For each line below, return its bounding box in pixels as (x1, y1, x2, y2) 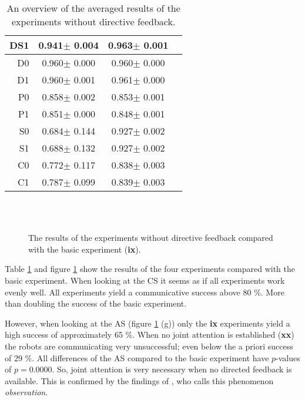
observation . (5, 386, 48, 398)
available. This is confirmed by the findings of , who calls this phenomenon (5, 374, 274, 386)
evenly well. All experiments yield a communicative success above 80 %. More (5, 285, 284, 298)
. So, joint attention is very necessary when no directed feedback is (52, 363, 292, 375)
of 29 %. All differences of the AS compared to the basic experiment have (5, 351, 269, 364)
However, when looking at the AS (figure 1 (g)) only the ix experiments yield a (5, 317, 290, 329)
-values (276, 351, 300, 364)
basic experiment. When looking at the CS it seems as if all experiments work (5, 274, 285, 286)
